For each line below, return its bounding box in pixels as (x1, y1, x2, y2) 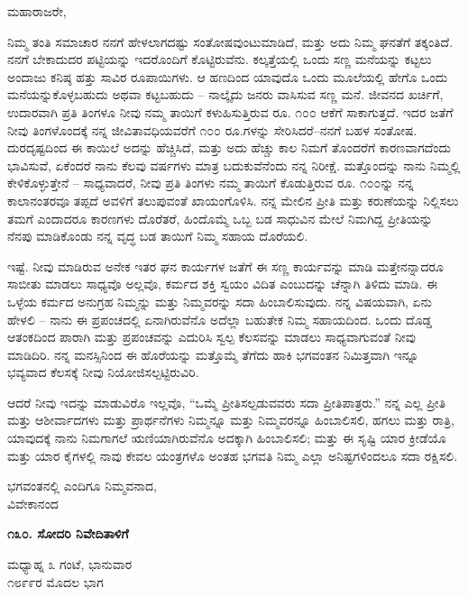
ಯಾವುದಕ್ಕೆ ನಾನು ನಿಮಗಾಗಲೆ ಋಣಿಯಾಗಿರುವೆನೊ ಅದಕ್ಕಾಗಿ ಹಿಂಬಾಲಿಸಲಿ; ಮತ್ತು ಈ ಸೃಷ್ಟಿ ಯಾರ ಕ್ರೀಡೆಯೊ (7, 428, 446, 447)
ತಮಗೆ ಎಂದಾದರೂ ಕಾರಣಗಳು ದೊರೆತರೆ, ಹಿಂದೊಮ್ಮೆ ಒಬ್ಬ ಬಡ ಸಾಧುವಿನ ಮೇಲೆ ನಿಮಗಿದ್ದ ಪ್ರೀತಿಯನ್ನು (7, 208, 433, 227)
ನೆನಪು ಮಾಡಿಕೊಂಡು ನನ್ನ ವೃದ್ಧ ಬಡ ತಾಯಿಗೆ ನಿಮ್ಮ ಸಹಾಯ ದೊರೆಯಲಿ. (7, 226, 308, 245)
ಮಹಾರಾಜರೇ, (7, 2, 67, 20)
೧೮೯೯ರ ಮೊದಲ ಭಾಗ (7, 572, 104, 591)
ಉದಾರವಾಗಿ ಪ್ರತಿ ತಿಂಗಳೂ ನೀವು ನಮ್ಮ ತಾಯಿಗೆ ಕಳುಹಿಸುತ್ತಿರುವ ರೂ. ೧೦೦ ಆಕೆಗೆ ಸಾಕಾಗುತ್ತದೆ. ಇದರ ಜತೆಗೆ (7, 102, 454, 121)
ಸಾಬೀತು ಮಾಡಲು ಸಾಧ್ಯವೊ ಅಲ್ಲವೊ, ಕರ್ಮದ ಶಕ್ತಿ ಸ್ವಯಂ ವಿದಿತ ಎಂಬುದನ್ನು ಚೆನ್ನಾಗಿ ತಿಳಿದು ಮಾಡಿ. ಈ (7, 274, 438, 293)
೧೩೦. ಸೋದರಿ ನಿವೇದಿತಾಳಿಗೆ (7, 524, 129, 543)
